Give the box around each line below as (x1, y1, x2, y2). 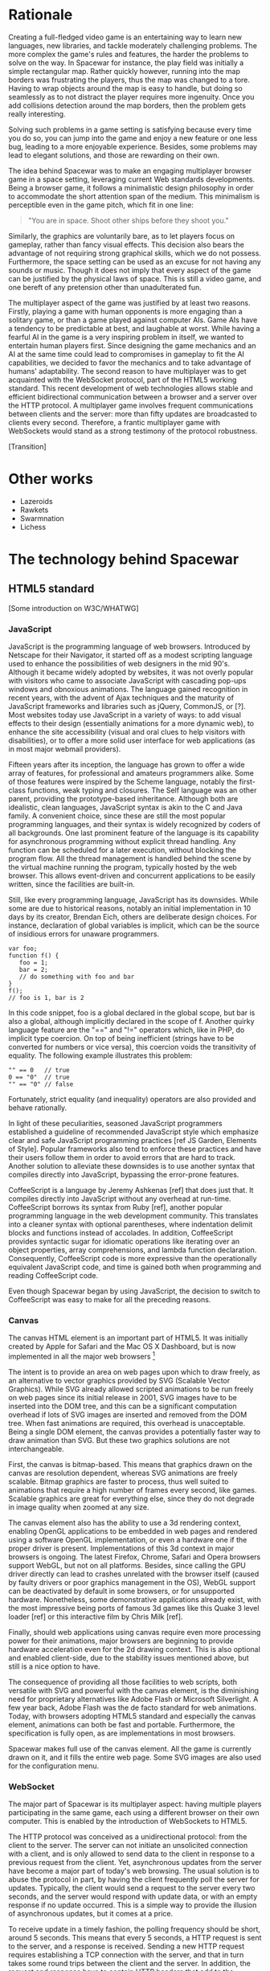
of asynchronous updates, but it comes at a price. (8, 1909, 174, 1919)
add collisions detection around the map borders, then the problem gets (8, 100, 247, 110)
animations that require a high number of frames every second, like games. (8, 1485, 257, 1495)
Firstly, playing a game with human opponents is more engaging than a (8, 306, 243, 316)
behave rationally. (8, 1103, 67, 1113)
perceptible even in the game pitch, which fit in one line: (8, 199, 194, 210)
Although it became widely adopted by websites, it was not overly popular (8, 667, 254, 677)
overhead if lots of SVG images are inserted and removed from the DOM (8, 1410, 247, 1420)
